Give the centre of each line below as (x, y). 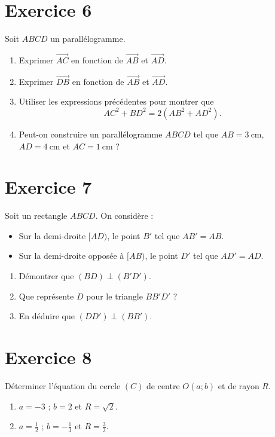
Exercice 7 (48, 187)
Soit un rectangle (36, 216)
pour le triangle (114, 296)
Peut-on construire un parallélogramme (91, 134)
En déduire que (47, 316)
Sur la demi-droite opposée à (71, 256)
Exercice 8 (48, 357)
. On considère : (124, 216)
